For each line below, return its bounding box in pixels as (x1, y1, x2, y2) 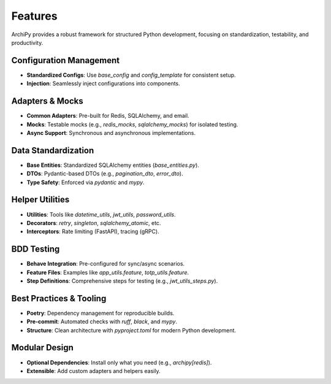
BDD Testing (11, 244, 60, 255)
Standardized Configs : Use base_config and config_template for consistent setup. (26, 71, 236, 79)
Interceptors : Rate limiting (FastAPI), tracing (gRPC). (26, 228, 159, 236)
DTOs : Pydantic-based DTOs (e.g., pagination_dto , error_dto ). (26, 170, 183, 177)
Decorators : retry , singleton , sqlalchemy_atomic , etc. (26, 219, 161, 226)
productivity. (11, 39, 44, 46)
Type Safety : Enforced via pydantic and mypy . (26, 179, 145, 186)
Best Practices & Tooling (11, 293, 107, 304)
